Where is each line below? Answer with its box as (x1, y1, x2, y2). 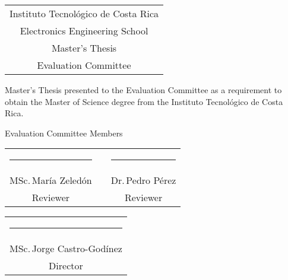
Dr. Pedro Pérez (110, 173, 176, 187)
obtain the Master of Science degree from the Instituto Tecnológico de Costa (5, 95, 283, 107)
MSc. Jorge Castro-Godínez (10, 241, 122, 256)
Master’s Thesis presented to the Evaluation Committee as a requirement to (5, 84, 282, 96)
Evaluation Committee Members (5, 126, 123, 139)
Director (49, 259, 83, 273)
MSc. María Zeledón (10, 173, 92, 187)
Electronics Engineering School (20, 24, 148, 37)
